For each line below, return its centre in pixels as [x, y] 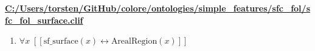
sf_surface [61, 42]
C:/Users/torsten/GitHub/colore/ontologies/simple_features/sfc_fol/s [157, 8]
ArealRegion [134, 42]
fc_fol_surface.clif [44, 20]
